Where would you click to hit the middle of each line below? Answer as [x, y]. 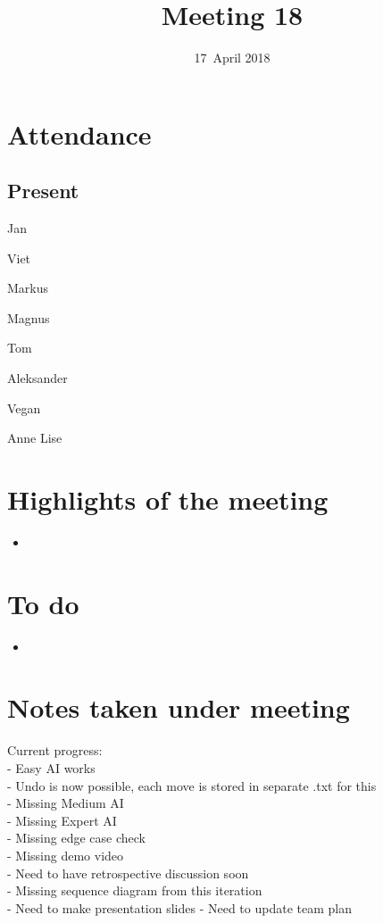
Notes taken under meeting [179, 707]
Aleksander [37, 378]
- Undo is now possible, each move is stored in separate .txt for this [192, 785]
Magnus [29, 317]
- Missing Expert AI [62, 820]
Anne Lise [35, 438]
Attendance [79, 133]
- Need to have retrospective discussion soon [128, 873]
